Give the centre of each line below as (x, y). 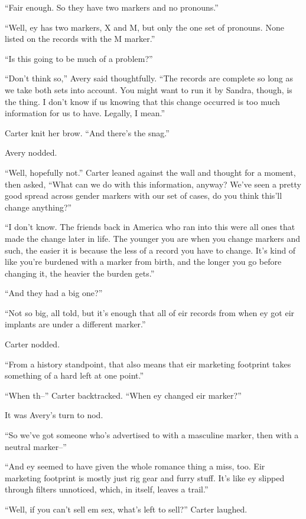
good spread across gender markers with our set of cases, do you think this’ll (144, 196)
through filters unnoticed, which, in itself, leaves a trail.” (107, 489)
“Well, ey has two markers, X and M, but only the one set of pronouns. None (144, 27)
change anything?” (38, 207)
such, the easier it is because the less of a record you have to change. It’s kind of (150, 250)
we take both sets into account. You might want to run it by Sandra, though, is (149, 89)
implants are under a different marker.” (75, 324)
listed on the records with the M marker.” (80, 39)
